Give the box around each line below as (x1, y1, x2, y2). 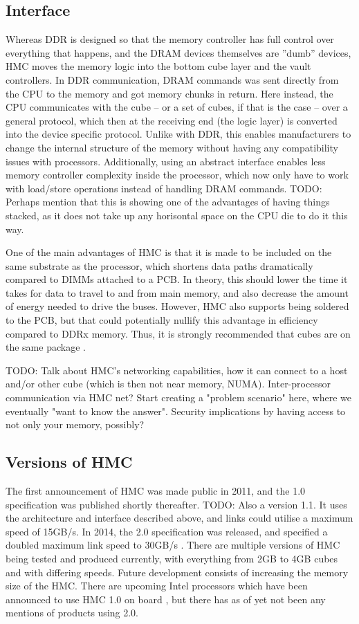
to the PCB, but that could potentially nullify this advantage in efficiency (6, 313, 318, 327)
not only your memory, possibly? (6, 417, 145, 432)
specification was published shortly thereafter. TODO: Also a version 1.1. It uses (6, 497, 347, 511)
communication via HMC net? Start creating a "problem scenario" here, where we (6, 390, 351, 405)
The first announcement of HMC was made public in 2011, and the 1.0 (6, 484, 306, 498)
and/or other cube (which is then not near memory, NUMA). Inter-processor (6, 376, 331, 391)
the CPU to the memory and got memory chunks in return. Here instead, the (6, 86, 333, 100)
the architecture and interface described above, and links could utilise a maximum (6, 511, 353, 525)
